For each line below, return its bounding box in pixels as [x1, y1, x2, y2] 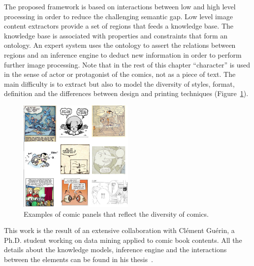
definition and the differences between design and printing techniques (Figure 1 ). [4, 88, 249, 99]
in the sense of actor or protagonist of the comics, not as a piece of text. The [4, 69, 236, 79]
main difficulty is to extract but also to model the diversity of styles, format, [4, 78, 235, 89]
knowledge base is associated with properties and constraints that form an [4, 30, 228, 40]
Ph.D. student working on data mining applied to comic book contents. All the [4, 234, 242, 245]
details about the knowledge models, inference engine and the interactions [4, 244, 227, 255]
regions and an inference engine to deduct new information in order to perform [4, 49, 242, 60]
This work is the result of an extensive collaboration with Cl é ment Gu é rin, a [4, 225, 235, 235]
